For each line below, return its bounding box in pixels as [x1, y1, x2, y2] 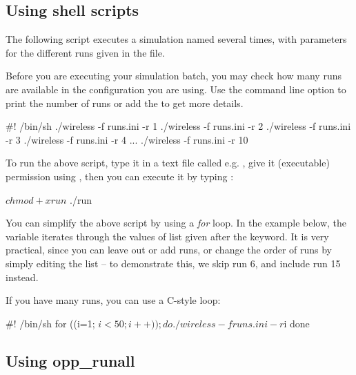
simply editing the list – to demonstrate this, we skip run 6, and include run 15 [6, 256, 341, 270]
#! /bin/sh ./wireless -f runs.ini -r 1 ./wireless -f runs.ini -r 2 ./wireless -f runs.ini [6, 119, 351, 133]
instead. [6, 269, 39, 284]
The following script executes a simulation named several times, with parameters [6, 32, 347, 46]
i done [284, 316, 310, 330]
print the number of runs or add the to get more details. [6, 95, 244, 110]
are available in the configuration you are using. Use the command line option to [6, 81, 346, 96]
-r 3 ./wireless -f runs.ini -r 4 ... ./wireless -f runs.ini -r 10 [6, 132, 248, 146]
